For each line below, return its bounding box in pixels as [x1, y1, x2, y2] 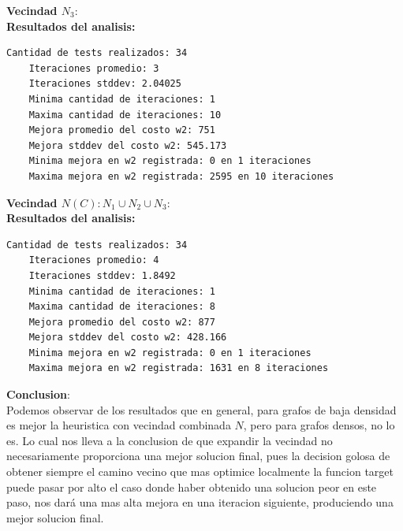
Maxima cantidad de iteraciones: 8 [28, 301, 215, 313]
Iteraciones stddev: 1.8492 [28, 269, 176, 281]
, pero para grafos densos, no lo [243, 417, 395, 433]
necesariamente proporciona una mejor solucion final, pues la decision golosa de [6, 447, 390, 464]
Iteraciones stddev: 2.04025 [28, 78, 181, 90]
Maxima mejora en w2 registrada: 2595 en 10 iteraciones [28, 170, 334, 182]
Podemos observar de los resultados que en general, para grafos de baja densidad [6, 401, 397, 418]
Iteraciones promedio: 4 [28, 254, 159, 266]
